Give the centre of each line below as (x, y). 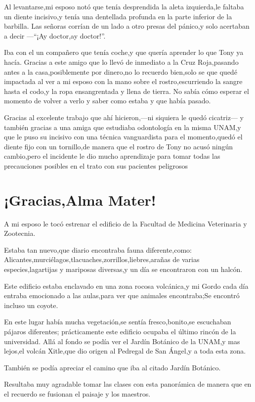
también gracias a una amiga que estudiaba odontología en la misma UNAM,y (123, 127)
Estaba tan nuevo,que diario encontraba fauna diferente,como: (98, 249)
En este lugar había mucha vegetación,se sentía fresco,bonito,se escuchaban (118, 322)
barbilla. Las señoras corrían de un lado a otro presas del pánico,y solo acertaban (127, 26)
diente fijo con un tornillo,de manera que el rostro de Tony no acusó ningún (119, 146)
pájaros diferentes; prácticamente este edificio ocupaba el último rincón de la (120, 331)
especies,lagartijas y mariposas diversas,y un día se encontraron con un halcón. (123, 269)
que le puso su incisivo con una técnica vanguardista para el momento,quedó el (123, 137)
